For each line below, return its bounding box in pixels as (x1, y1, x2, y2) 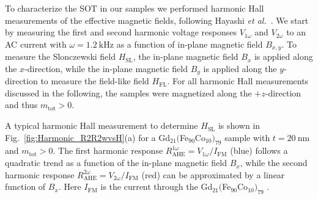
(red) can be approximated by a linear (141, 168, 285, 181)
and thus (5, 98, 38, 111)
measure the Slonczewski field (5, 50, 116, 63)
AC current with (5, 37, 67, 50)
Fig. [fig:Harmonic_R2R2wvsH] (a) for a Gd (5, 131, 171, 143)
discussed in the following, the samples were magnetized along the (5, 86, 252, 99)
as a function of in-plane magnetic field (116, 37, 263, 50)
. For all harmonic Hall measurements (167, 74, 309, 87)
